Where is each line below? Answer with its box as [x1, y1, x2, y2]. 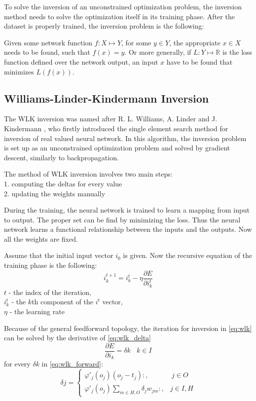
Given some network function [4, 37, 93, 47]
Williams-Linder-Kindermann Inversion [4, 90, 209, 106]
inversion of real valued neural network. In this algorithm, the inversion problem [4, 133, 247, 143]
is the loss [222, 47, 253, 57]
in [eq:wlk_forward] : [41, 359, 103, 369]
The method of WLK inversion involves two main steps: [4, 169, 173, 179]
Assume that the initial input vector [4, 250, 113, 260]
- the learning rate [9, 306, 65, 316]
